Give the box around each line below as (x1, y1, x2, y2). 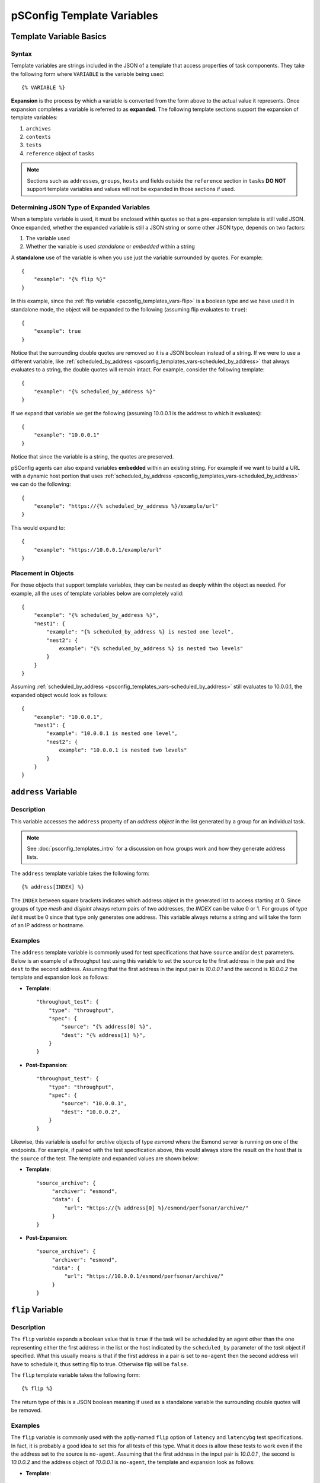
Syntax (11, 49, 32, 58)
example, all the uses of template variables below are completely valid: (11, 590, 184, 597)
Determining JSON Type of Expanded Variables (11, 203, 151, 211)
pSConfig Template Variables (11, 9, 158, 22)
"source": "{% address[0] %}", (61, 1023, 152, 1030)
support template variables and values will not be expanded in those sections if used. (27, 186, 235, 192)
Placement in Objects (11, 569, 74, 577)
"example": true (33, 328, 81, 335)
